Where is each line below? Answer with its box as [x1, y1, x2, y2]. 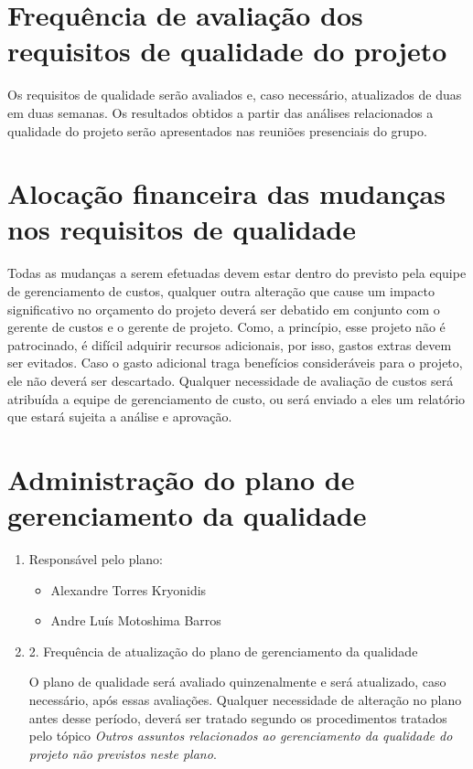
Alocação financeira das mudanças [7, 175, 446, 212]
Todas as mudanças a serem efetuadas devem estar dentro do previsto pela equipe [7, 263, 467, 283]
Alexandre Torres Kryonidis [50, 580, 207, 599]
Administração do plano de [7, 460, 355, 497]
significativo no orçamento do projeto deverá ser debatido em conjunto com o [7, 299, 440, 318]
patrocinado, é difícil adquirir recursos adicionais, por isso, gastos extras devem [7, 335, 452, 354]
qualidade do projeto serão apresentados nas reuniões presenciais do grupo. [7, 121, 427, 140]
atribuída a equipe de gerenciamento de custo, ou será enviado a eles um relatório [7, 389, 466, 408]
